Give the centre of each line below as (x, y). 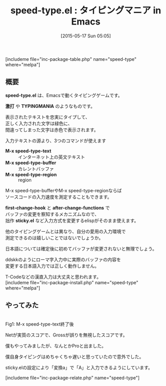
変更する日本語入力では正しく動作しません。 (52, 266)
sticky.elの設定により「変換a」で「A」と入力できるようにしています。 (79, 367)
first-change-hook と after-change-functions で (57, 208)
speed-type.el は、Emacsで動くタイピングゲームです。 (64, 95)
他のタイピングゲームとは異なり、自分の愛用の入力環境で (66, 231)
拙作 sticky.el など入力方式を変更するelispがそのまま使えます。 (72, 220)
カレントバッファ (36, 169)
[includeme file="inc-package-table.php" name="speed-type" (71, 59)
